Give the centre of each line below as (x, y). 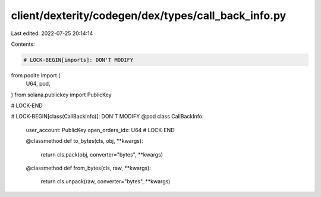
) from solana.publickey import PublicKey (62, 95)
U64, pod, (38, 84)
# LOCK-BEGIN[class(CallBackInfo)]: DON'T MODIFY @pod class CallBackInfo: (108, 117)
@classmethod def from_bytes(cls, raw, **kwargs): (89, 168)
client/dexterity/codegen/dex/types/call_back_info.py (149, 15)
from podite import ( (36, 75)
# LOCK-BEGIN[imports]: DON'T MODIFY (78, 60)
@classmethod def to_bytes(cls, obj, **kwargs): (84, 141)
